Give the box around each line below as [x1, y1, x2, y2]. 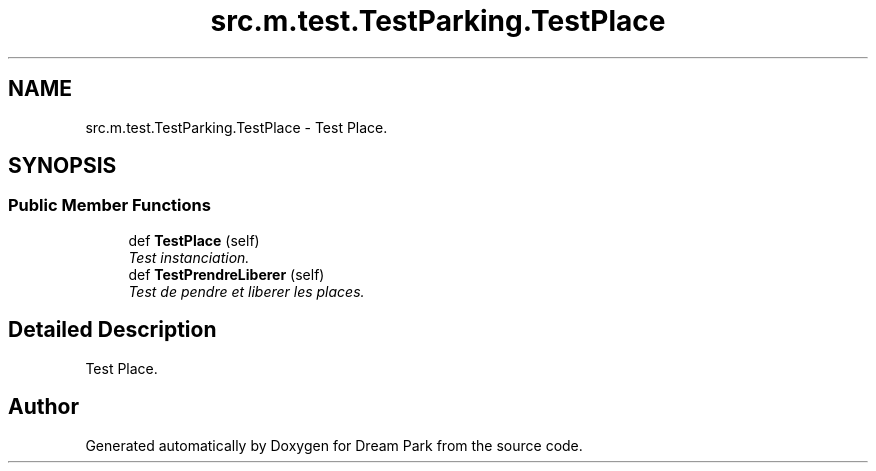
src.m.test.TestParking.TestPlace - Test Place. [85, 118, 388, 136]
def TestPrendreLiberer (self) [128, 265, 325, 283]
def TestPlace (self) [128, 231, 260, 249]
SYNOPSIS [8, 153, 117, 179]
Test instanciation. [128, 248, 250, 266]
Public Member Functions [8, 195, 211, 216]
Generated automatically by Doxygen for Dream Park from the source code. [85, 436, 583, 454]
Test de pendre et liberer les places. [128, 282, 365, 300]
